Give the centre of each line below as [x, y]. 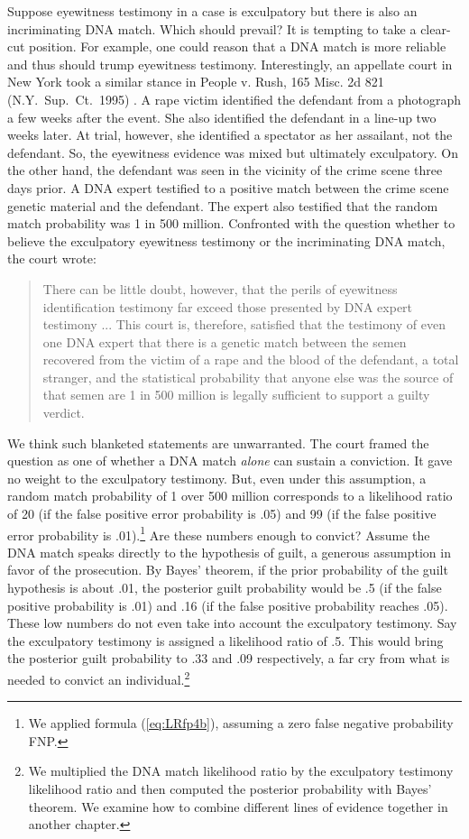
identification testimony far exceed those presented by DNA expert [228, 306]
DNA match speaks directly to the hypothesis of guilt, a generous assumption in [229, 552]
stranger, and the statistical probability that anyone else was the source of [248, 377]
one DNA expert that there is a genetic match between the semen [225, 341]
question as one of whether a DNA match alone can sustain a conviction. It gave [230, 461]
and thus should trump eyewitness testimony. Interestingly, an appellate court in [230, 64]
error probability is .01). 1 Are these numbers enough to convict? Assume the [219, 533]
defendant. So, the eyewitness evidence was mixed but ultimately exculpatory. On [233, 152]
